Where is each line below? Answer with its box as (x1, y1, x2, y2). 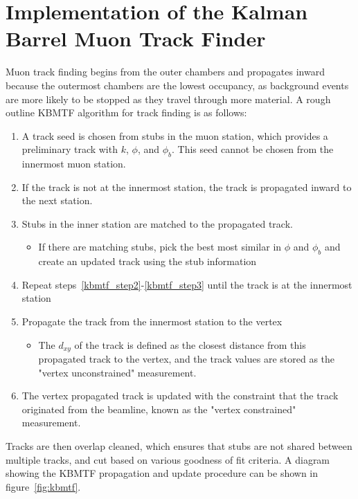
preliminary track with (21, 142, 118, 156)
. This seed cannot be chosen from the (172, 142, 334, 156)
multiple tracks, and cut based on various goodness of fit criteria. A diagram (6, 452, 330, 466)
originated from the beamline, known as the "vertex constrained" (21, 401, 296, 416)
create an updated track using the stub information (38, 254, 257, 269)
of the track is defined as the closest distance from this (74, 337, 306, 352)
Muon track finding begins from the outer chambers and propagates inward (6, 64, 325, 79)
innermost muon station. (21, 156, 126, 171)
